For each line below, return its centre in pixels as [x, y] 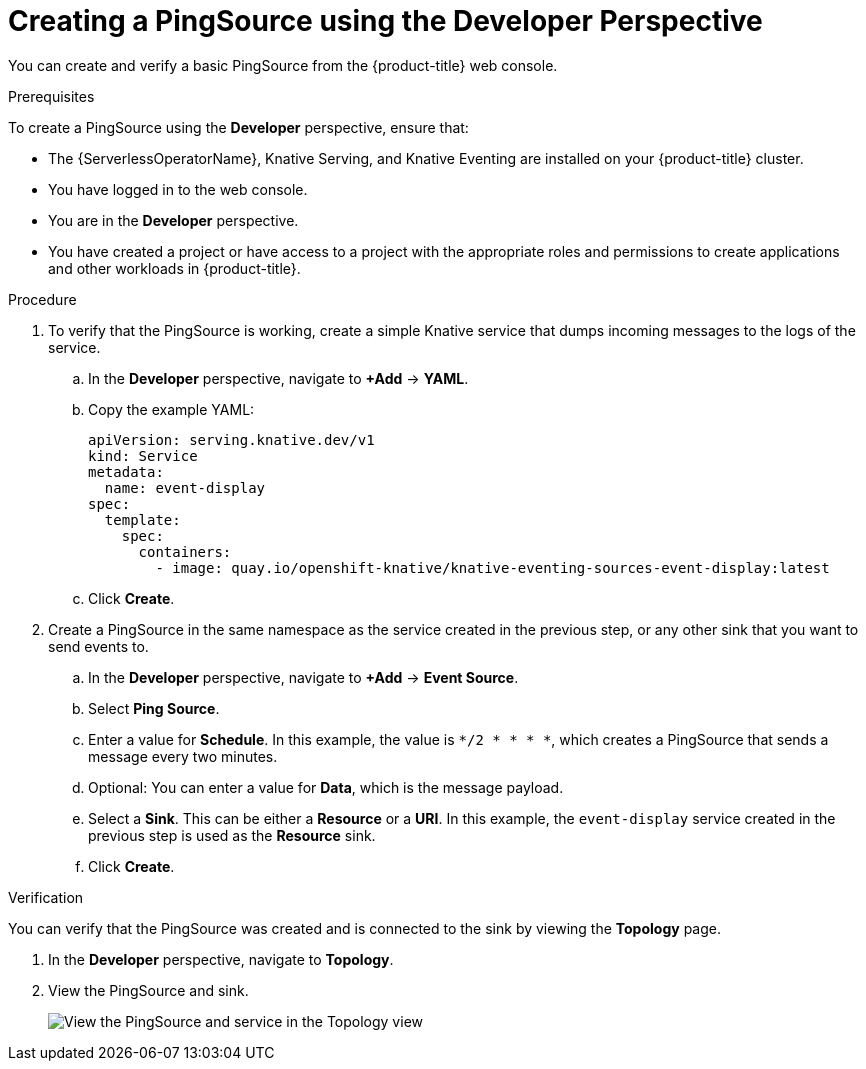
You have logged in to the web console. [178, 189]
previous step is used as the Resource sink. [232, 835]
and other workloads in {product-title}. [174, 268]
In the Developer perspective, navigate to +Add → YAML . [278, 378]
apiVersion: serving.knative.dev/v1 [231, 439]
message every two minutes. [183, 756]
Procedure [42, 299]
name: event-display [185, 487]
